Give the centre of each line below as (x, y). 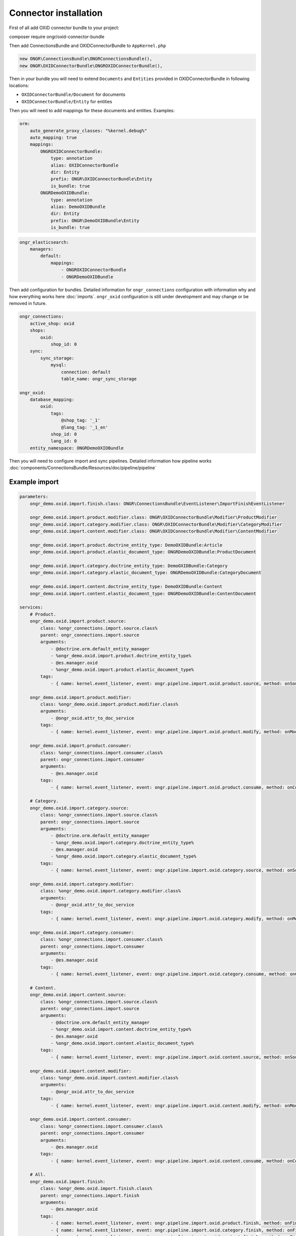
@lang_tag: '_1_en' (85, 427)
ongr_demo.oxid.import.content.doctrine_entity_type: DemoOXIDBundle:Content (126, 587)
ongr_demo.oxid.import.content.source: (78, 995)
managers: (42, 249)
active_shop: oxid (52, 323)
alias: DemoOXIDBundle (78, 207)
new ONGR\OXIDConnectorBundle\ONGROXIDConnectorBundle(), (91, 66)
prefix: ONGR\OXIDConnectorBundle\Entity (101, 179)
